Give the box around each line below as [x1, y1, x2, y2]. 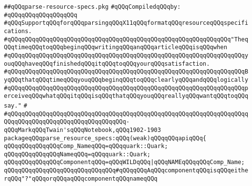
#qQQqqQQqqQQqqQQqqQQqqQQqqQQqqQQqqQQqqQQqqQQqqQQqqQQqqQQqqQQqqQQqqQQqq [4, 110, 249, 117]
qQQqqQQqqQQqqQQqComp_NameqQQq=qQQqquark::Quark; [4, 143, 168, 150]
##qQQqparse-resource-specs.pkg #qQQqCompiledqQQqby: [4, 3, 181, 10]
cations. [4, 27, 32, 35]
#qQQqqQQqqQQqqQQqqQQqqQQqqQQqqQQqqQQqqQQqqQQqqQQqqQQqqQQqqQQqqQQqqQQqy [4, 52, 249, 59]
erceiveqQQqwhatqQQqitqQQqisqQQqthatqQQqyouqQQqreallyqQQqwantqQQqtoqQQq [4, 93, 249, 100]
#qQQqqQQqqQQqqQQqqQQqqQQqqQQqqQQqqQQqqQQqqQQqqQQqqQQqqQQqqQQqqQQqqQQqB [4, 68, 249, 75]
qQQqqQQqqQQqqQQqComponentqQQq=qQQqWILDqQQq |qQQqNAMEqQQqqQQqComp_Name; [4, 159, 245, 166]
